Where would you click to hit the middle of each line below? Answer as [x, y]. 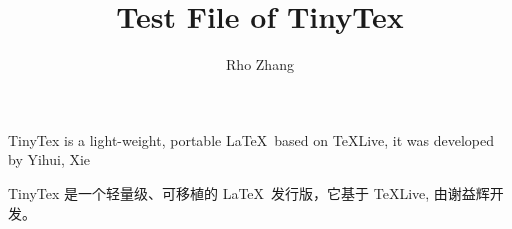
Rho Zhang [260, 64]
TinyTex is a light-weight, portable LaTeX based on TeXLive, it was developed [251, 139]
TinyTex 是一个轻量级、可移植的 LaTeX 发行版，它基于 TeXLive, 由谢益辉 [249, 192]
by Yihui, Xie [49, 159]
